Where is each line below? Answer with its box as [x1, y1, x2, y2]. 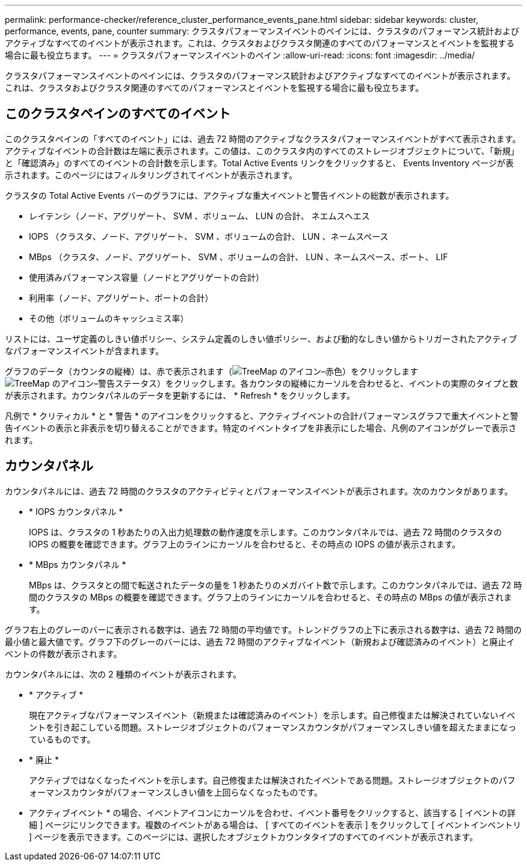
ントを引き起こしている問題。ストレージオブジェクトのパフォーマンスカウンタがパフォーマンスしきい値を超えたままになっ [29, 721, 517, 732]
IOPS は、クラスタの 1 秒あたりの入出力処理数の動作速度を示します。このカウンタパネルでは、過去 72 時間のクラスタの [29, 526, 502, 537]
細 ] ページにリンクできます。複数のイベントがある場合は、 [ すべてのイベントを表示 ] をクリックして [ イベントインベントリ [29, 819, 522, 830]
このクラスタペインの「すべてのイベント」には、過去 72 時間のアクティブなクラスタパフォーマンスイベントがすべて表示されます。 [5, 133, 521, 144]
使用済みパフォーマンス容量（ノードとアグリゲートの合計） [29, 272, 265, 282]
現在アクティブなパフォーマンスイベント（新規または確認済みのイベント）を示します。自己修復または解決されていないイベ [29, 709, 516, 720]
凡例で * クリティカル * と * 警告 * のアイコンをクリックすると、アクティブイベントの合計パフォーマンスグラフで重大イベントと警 [5, 410, 519, 421]
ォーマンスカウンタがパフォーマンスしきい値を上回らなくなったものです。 [29, 787, 323, 797]
